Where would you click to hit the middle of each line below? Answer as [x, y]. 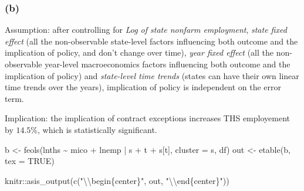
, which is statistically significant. [97, 129]
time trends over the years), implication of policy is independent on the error [143, 87]
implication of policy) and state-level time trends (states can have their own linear [152, 75]
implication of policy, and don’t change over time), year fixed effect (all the [139, 52]
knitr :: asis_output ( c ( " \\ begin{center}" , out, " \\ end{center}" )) [117, 180]
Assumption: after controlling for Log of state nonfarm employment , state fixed [146, 30]
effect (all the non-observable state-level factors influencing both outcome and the [151, 41]
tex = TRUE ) [30, 161]
